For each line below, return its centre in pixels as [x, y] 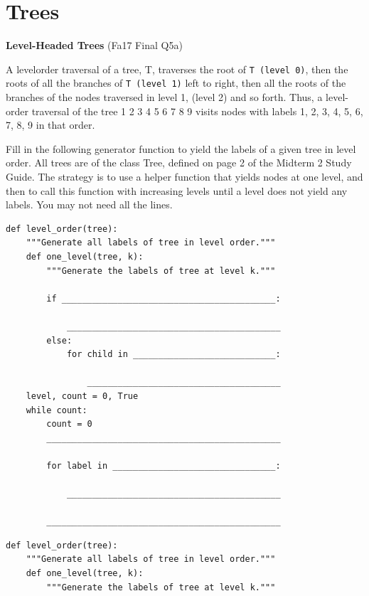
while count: [57, 410]
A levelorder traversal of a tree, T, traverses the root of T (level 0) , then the [177, 69]
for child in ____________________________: [173, 355]
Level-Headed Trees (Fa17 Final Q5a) [94, 45]
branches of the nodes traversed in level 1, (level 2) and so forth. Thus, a [164, 97]
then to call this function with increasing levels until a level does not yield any [177, 190]
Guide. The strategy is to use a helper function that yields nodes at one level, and [184, 176]
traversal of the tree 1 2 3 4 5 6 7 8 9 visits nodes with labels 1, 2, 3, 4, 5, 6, [197, 111]
